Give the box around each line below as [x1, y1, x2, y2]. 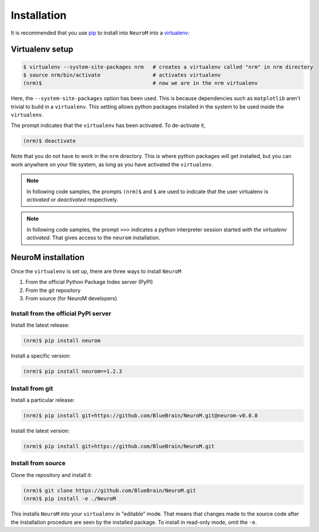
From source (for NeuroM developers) [25, 295, 117, 302]
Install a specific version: [11, 352, 71, 359]
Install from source [11, 459, 66, 468]
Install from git [11, 384, 53, 392]
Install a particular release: [11, 397, 75, 404]
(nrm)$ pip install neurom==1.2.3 [23, 368, 122, 375]
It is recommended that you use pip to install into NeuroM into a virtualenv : [11, 29, 190, 36]
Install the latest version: [11, 427, 70, 434]
